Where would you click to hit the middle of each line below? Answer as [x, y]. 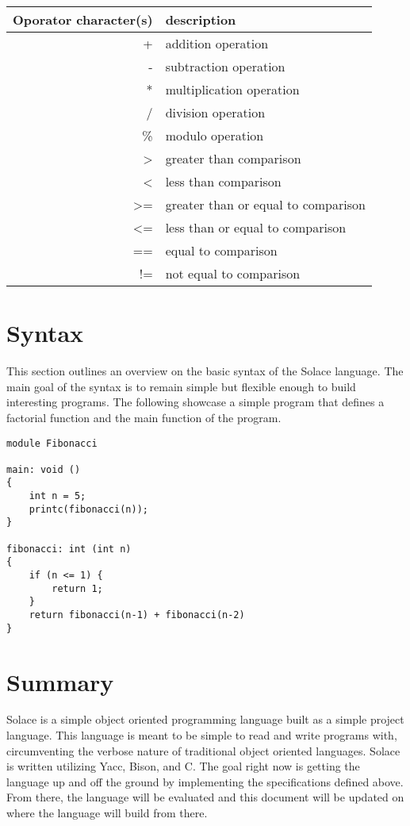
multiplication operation [232, 89]
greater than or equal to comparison [265, 204]
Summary [60, 681]
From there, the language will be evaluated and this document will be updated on [205, 797]
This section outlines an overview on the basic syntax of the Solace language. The [205, 371]
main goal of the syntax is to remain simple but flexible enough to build [181, 386]
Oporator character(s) [83, 19]
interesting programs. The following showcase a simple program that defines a [195, 402]
